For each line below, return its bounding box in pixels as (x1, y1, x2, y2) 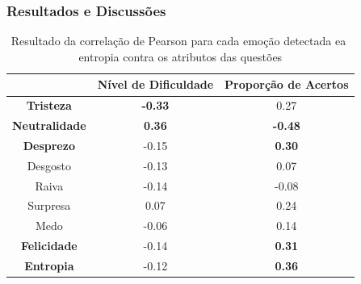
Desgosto (27, 157, 72, 173)
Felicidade (20, 237, 78, 254)
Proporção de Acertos (225, 76, 349, 93)
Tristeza (26, 97, 72, 114)
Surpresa (27, 197, 71, 214)
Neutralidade (12, 117, 86, 134)
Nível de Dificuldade (97, 76, 214, 93)
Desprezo (23, 136, 75, 153)
